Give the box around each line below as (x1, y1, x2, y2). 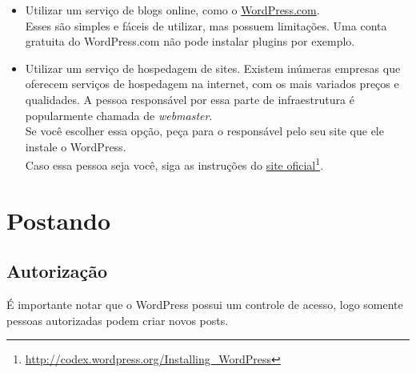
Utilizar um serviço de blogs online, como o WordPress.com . (25, 2, 320, 18)
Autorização (6, 259, 108, 283)
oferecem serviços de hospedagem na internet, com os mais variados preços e (25, 75, 399, 92)
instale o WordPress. (25, 138, 126, 154)
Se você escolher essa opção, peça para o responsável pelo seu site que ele (25, 122, 384, 139)
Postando (6, 203, 110, 236)
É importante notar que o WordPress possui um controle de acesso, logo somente (6, 296, 403, 313)
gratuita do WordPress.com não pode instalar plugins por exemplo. (25, 33, 355, 50)
